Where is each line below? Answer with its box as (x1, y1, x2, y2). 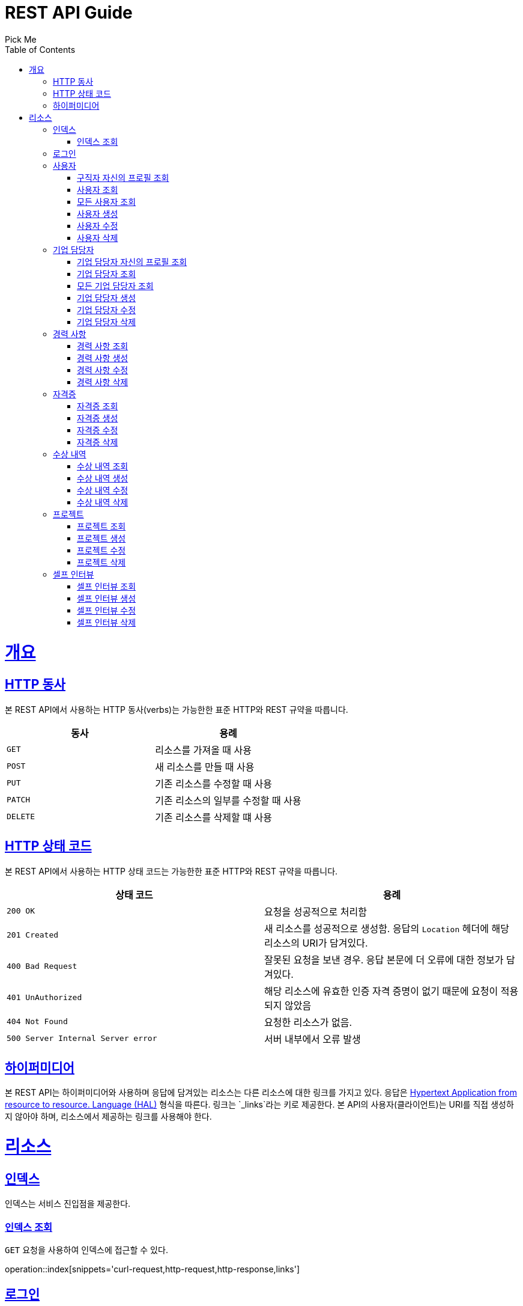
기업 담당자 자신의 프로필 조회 (77, 256, 187, 267)
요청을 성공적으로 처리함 (264, 905, 367, 918)
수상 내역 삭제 (77, 496, 128, 507)
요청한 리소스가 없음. (264, 1016, 352, 1028)
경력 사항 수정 (77, 364, 128, 375)
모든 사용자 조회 (77, 196, 136, 207)
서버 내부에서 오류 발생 (264, 1033, 361, 1045)
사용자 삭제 (77, 232, 118, 243)
